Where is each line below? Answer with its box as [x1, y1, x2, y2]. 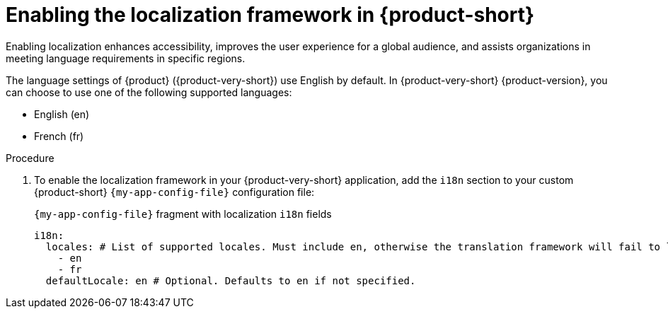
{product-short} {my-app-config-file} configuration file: [34, 185, 315, 198]
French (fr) [34, 129, 84, 142]
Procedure [6, 151, 54, 164]
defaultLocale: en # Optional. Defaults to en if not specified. [45, 274, 416, 286]
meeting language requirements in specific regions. [6, 52, 246, 64]
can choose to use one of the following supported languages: [6, 86, 292, 98]
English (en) [34, 107, 90, 120]
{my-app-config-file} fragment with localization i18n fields [34, 207, 332, 220]
